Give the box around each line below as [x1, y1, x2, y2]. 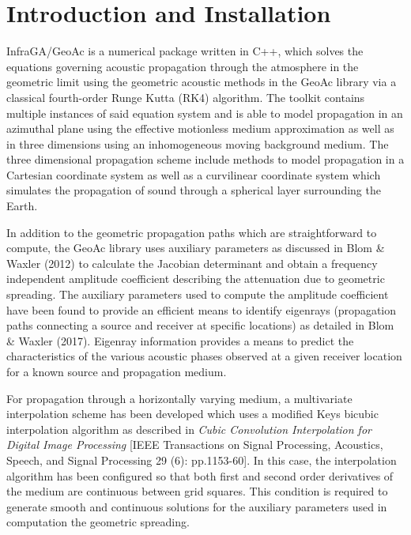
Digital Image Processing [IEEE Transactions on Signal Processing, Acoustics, [6, 436, 383, 453]
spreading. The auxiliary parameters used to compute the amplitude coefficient [6, 286, 389, 303]
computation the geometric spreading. [6, 514, 190, 530]
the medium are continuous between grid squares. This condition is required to [6, 483, 388, 499]
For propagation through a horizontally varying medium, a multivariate [6, 390, 353, 406]
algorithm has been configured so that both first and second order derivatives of [6, 467, 394, 484]
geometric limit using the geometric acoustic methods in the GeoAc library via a [6, 73, 397, 90]
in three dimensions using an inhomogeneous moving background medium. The [6, 135, 389, 152]
